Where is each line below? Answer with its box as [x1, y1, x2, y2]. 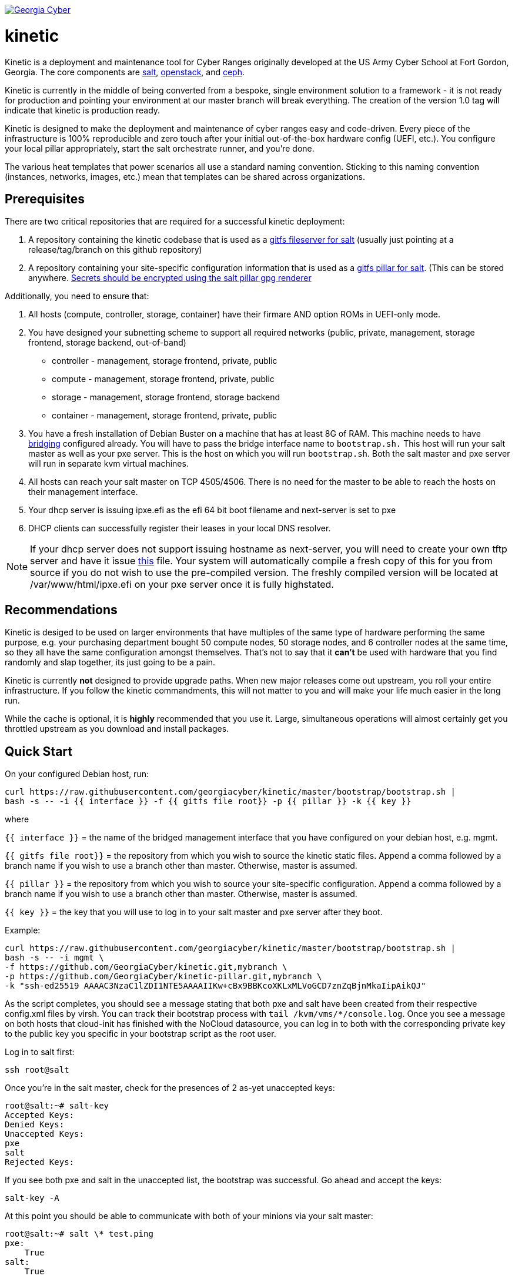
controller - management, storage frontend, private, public [52, 356, 277, 366]
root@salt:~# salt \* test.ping [5, 1229, 153, 1239]
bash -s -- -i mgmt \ [5, 953, 104, 963]
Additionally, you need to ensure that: [5, 291, 149, 302]
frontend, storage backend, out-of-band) [28, 337, 186, 348]
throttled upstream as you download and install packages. [5, 724, 229, 734]
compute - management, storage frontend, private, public [52, 374, 275, 384]
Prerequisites [5, 191, 85, 206]
